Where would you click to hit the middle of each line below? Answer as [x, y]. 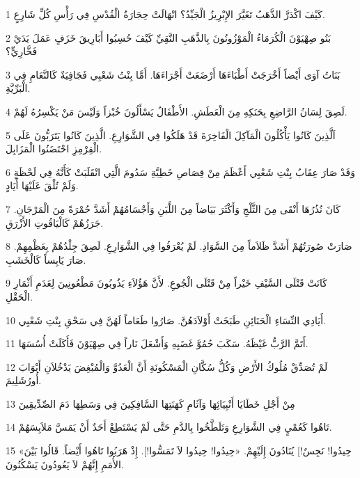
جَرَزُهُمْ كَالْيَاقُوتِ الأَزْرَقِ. [55, 222]
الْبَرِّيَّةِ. [18, 88]
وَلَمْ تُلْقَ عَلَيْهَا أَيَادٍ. [42, 185]
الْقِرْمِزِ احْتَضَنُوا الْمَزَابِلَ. [54, 149]
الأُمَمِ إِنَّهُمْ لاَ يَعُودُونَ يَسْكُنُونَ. [65, 464]
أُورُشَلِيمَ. [24, 380]
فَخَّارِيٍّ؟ [22, 51]
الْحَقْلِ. [19, 296]
